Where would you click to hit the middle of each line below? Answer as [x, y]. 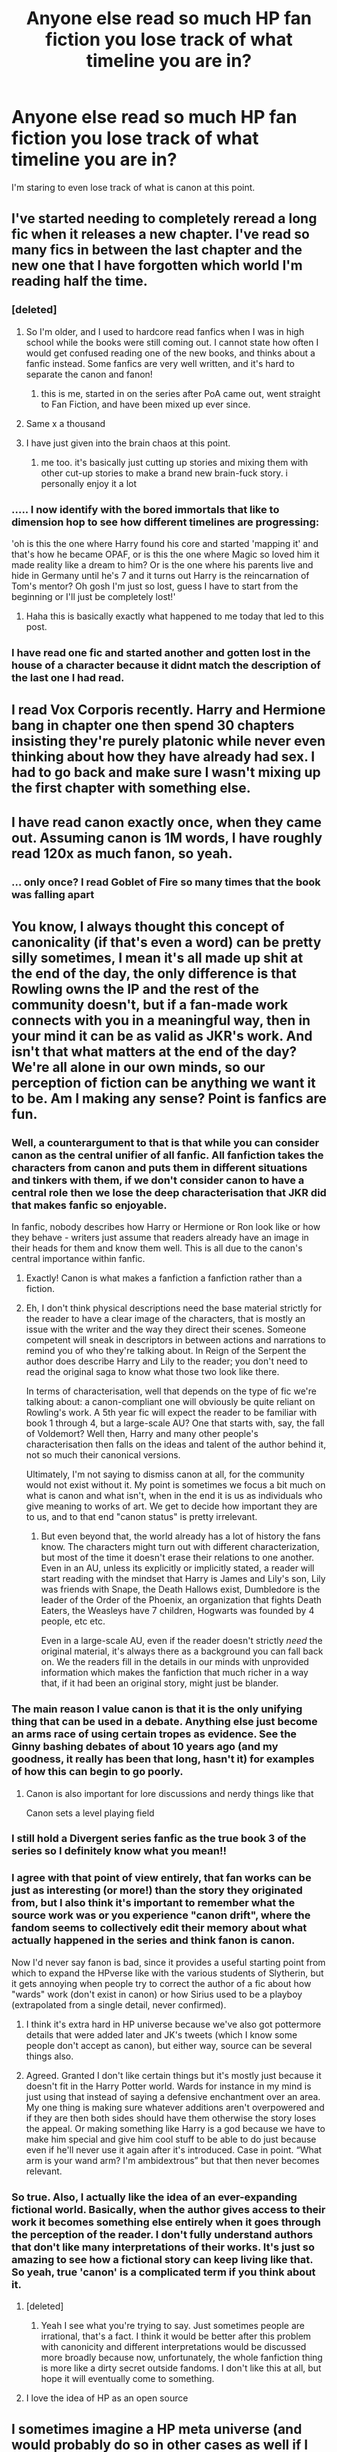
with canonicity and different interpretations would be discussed [173, 2347]
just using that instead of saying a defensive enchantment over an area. [173, 2096]
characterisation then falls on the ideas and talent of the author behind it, [176, 1444]
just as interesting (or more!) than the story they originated [157, 1890]
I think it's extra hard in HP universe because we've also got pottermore [173, 2024]
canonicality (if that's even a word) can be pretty [166, 942]
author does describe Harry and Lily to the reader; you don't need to [166, 1361]
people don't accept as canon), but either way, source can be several [169, 2045]
